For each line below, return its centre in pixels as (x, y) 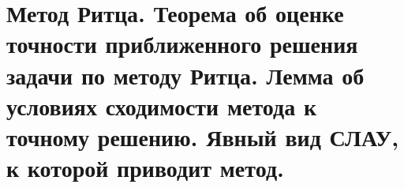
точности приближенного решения (182, 44)
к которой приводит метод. (145, 168)
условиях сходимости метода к (162, 105)
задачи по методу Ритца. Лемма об (185, 75)
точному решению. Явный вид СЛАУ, (203, 136)
